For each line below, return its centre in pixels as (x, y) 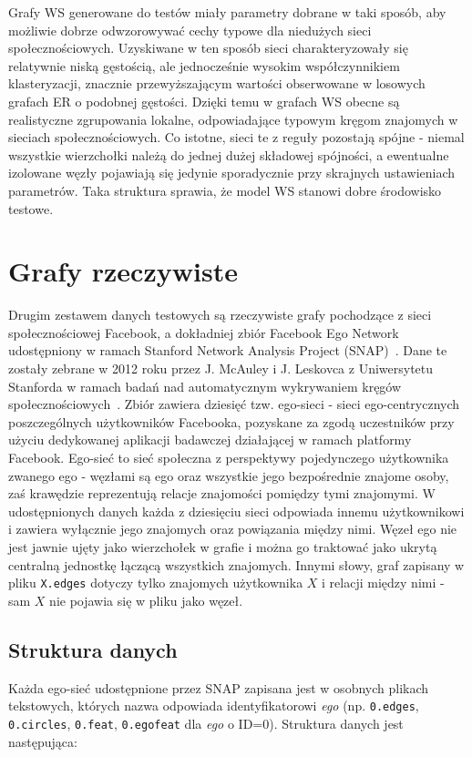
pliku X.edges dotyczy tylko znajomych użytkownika (156, 583)
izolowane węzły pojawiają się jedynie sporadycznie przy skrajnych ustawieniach (232, 173)
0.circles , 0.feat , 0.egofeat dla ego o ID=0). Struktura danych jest (206, 723)
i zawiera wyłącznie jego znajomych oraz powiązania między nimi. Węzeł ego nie (233, 529)
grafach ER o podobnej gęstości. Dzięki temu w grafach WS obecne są (204, 101)
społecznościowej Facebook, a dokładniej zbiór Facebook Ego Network (204, 332)
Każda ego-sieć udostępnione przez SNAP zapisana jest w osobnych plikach (219, 687)
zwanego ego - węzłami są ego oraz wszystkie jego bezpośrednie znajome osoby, (229, 475)
